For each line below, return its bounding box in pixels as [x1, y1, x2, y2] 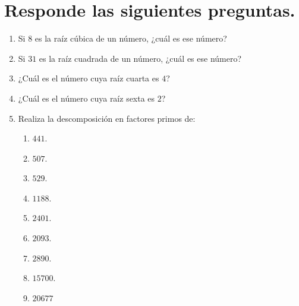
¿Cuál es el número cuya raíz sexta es [18, 92, 155, 104]
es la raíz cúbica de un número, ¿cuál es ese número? [34, 32, 227, 45]
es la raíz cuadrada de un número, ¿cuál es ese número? [39, 52, 242, 64]
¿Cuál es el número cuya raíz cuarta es [18, 72, 159, 84]
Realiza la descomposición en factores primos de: [18, 112, 196, 124]
